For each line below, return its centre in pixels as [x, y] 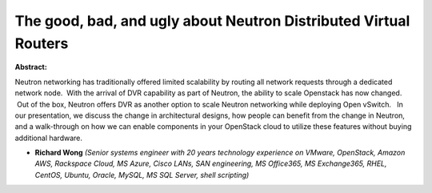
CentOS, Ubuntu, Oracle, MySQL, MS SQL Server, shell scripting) [142, 175]
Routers [42, 43]
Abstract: [31, 67]
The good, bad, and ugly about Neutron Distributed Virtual [212, 21]
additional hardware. [49, 138]
